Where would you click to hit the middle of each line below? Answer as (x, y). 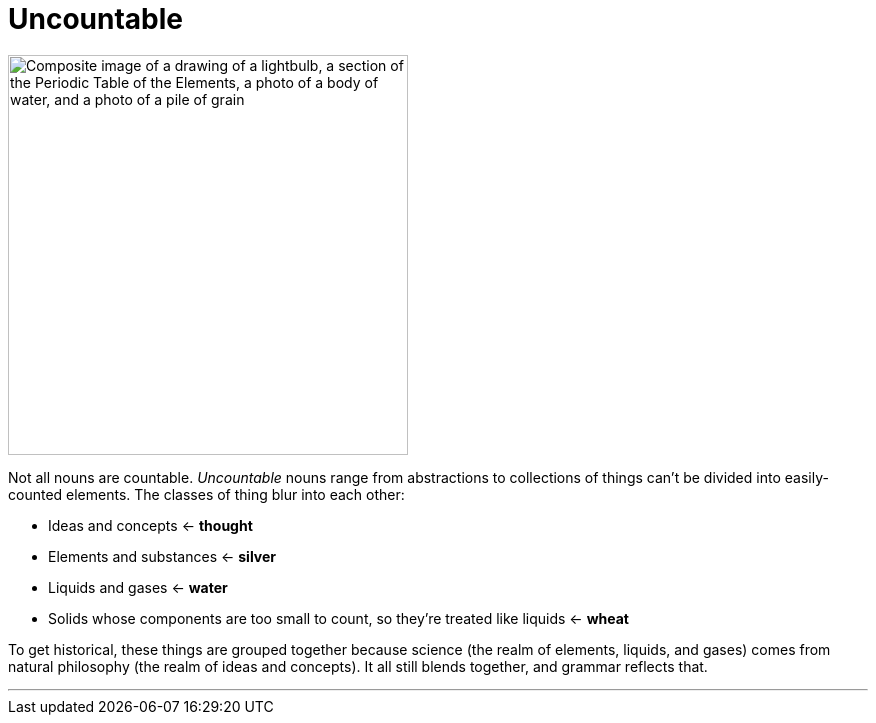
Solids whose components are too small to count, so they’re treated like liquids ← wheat (338, 618)
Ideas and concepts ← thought (150, 525)
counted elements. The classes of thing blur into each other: (206, 494)
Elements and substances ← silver (162, 556)
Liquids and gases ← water (138, 587)
